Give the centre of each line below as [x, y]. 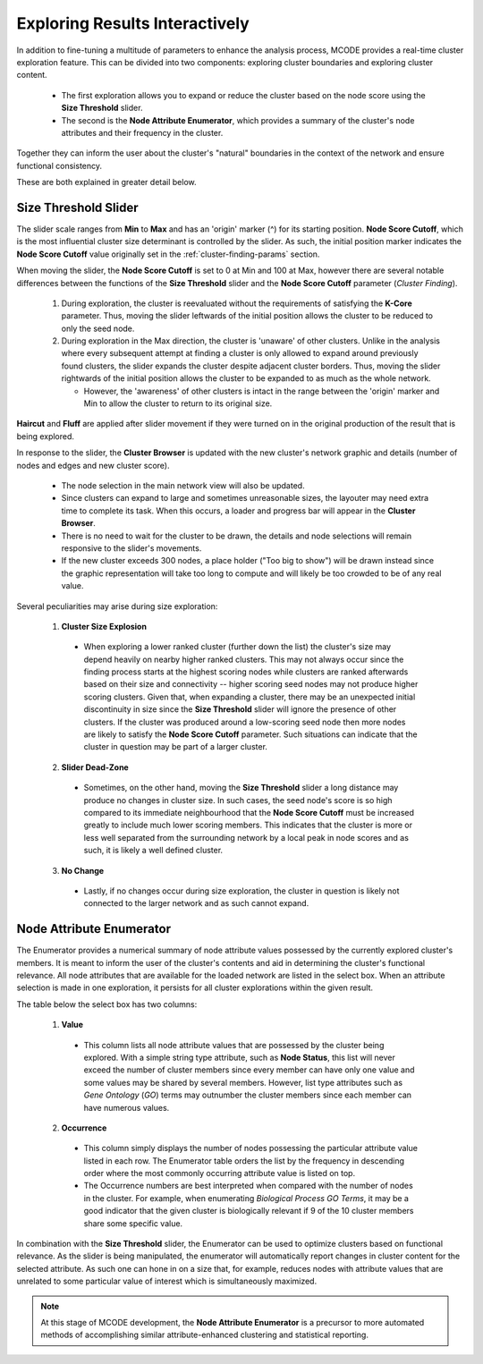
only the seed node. [98, 328]
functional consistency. [59, 165]
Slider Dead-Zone [95, 767]
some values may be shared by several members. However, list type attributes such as [243, 1082]
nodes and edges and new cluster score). [93, 465]
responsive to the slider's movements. [131, 548]
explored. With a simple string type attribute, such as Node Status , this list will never [239, 1057]
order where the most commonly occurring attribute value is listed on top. [220, 1173]
